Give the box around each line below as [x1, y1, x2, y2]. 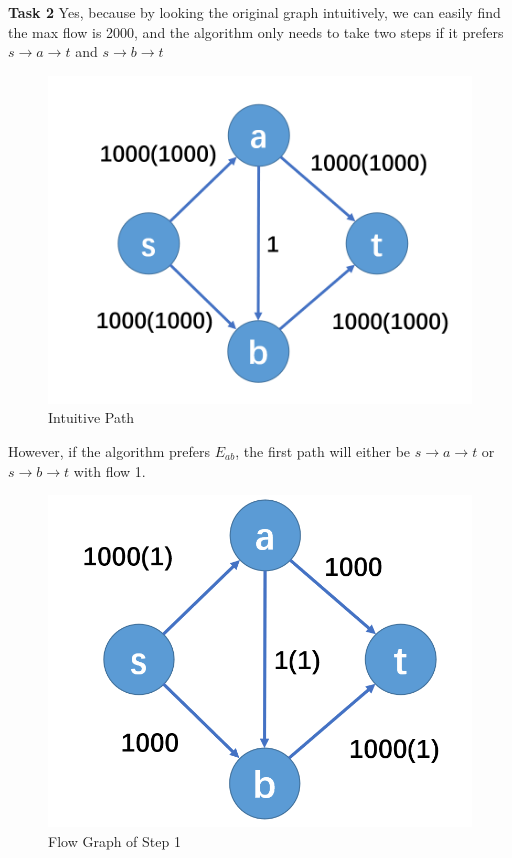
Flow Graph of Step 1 [48, 830, 181, 851]
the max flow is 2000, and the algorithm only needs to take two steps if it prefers [8, 21, 504, 42]
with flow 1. [73, 460, 146, 481]
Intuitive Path [48, 407, 135, 428]
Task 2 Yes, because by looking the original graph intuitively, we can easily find [8, 2, 501, 22]
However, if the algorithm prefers [8, 441, 211, 462]
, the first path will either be [235, 441, 411, 462]
